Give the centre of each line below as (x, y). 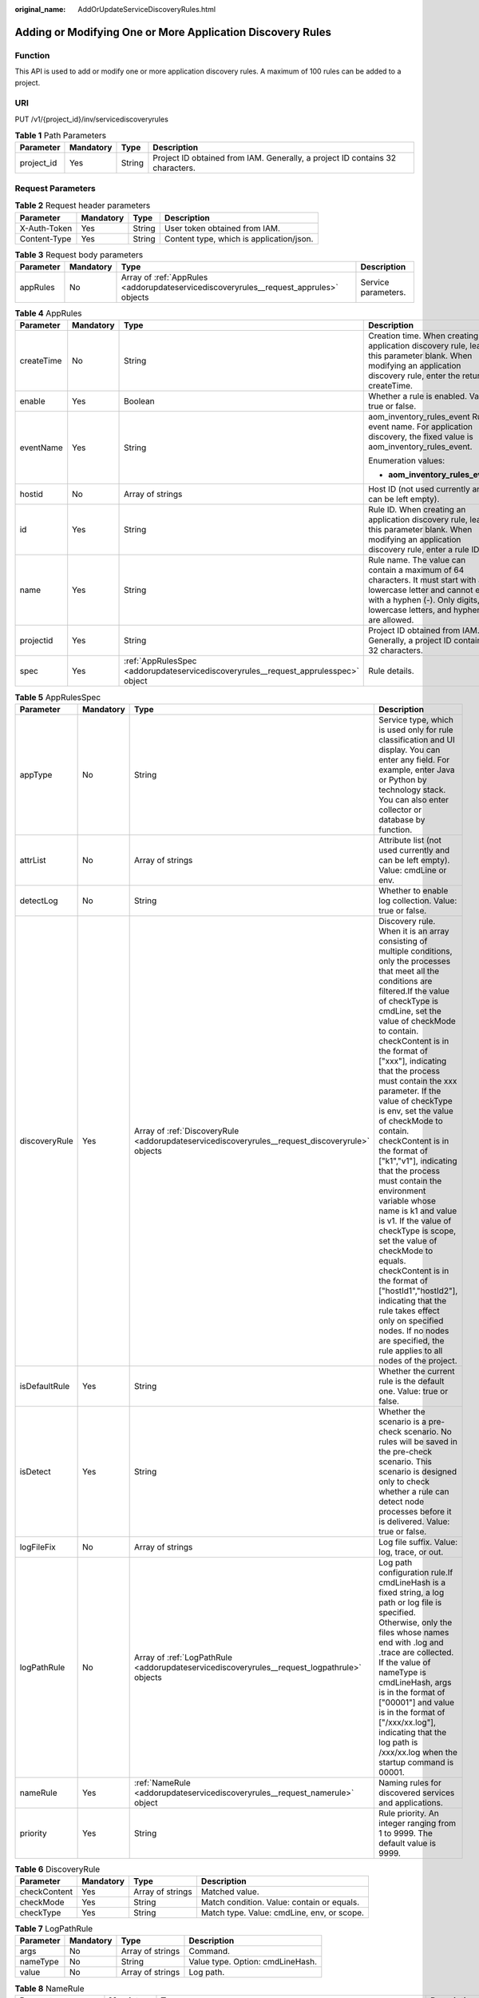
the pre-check (406, 1451)
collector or (400, 810)
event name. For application (420, 427)
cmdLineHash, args (415, 1682)
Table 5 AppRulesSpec (58, 697)
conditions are (406, 981)
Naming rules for (410, 1782)
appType (36, 774)
